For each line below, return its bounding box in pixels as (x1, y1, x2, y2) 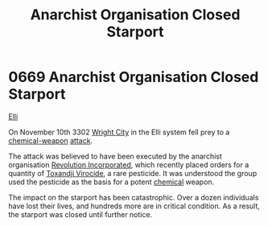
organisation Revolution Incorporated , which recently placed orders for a (8, 159, 249, 170)
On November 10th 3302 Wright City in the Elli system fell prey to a (8, 127, 230, 137)
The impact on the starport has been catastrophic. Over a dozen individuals (8, 192, 259, 202)
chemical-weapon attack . (8, 135, 93, 146)
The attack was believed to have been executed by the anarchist (8, 151, 223, 161)
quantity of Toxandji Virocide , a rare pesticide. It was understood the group (8, 168, 258, 178)
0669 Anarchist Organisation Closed (8, 68, 259, 86)
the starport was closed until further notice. (8, 209, 153, 219)
